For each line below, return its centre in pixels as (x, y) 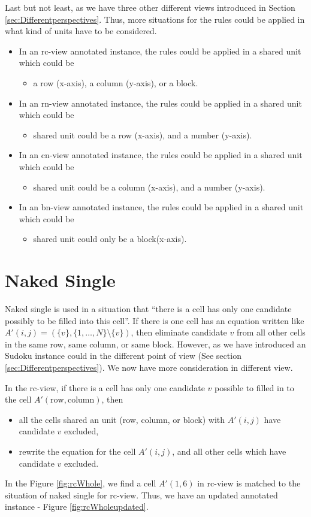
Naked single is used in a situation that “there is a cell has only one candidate (148, 309)
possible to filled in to (254, 387)
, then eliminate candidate (179, 332)
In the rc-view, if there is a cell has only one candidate (105, 387)
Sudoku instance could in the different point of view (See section (123, 356)
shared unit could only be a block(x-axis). (110, 239)
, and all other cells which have (229, 451)
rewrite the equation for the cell (77, 451)
